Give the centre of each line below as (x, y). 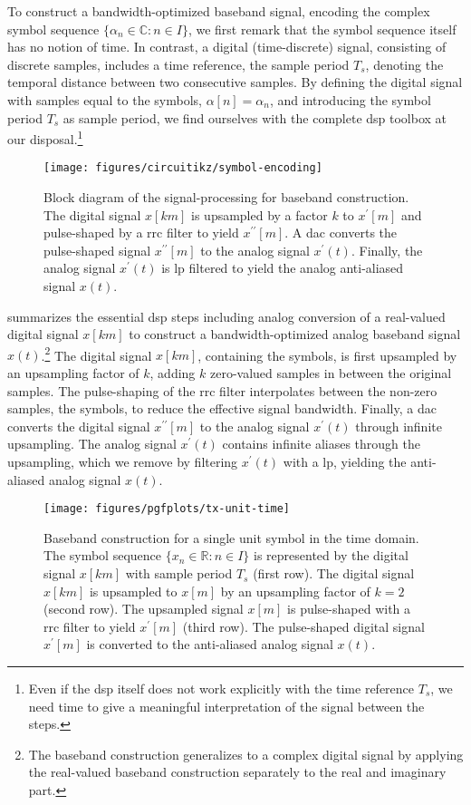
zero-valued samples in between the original (331, 373)
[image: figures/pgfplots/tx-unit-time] (167, 509)
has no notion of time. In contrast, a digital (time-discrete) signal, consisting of (227, 47)
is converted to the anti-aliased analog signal (210, 644)
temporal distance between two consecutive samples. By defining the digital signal (235, 82)
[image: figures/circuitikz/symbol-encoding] (183, 168)
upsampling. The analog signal (92, 444)
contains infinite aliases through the (322, 444)
